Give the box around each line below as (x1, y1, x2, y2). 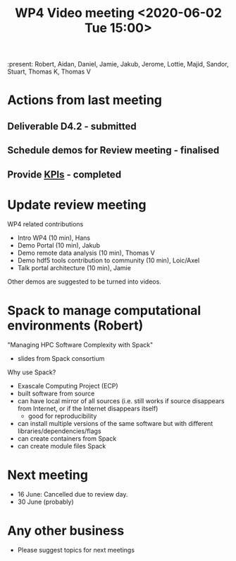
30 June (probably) (17, 497, 74, 507)
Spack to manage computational (7, 302, 201, 318)
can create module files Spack (17, 442, 106, 451)
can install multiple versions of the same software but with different (17, 420, 213, 428)
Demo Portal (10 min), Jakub (17, 241, 101, 250)
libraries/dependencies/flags (17, 427, 101, 436)
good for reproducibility (27, 412, 97, 420)
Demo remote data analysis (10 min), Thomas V (17, 249, 155, 258)
